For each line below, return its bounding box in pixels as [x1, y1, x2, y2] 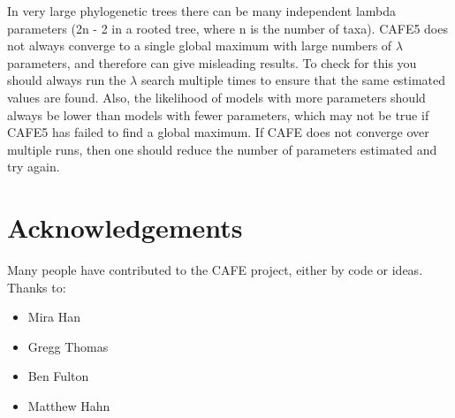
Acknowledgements [7, 209, 243, 246]
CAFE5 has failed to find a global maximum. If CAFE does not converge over [7, 123, 429, 141]
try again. [7, 157, 60, 176]
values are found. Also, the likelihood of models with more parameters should [7, 87, 426, 106]
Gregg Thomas [27, 337, 109, 355]
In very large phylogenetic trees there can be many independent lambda [7, 2, 397, 19]
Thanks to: [7, 277, 66, 296]
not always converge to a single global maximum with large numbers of [7, 36, 392, 55]
